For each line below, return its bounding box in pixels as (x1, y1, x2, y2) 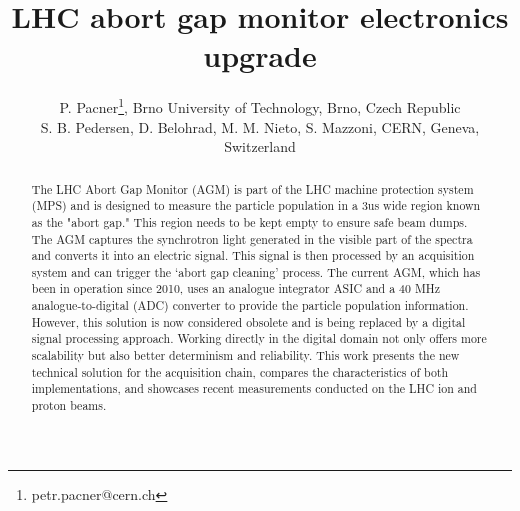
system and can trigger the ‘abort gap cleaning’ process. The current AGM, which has (31, 263, 481, 280)
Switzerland (224, 136, 296, 157)
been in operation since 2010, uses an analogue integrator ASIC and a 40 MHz (31, 280, 441, 297)
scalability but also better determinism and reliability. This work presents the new (31, 347, 460, 364)
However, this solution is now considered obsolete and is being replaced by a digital (31, 313, 466, 330)
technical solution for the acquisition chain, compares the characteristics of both (31, 363, 449, 380)
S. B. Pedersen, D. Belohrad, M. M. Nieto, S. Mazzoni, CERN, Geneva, (40, 116, 480, 137)
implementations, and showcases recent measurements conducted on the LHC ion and (31, 380, 477, 397)
